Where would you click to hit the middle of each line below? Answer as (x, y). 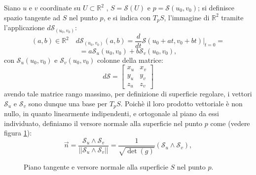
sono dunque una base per (68, 103)
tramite (232, 17)
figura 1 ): (18, 133)
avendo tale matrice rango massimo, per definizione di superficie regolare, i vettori (128, 94)
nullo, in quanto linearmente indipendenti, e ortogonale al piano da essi (111, 113)
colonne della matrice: (130, 60)
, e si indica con (127, 17)
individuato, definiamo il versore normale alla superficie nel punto (103, 123)
